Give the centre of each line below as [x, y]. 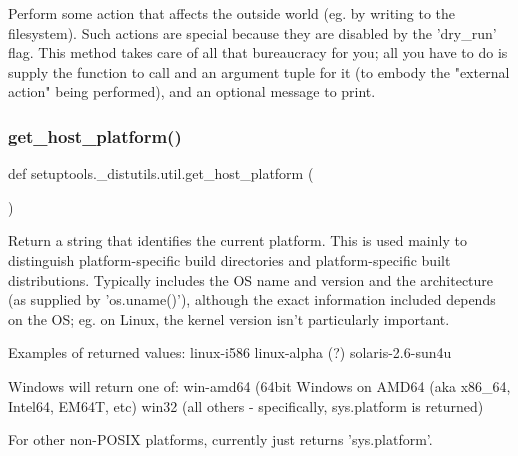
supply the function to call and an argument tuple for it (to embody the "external [259, 71]
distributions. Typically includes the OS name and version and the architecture [251, 279]
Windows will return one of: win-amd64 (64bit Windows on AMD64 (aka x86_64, [259, 385]
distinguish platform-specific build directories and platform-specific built [229, 259]
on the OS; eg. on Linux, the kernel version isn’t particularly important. [229, 318]
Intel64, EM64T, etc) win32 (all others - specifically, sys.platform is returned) [246, 405]
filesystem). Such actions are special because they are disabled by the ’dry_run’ [252, 32]
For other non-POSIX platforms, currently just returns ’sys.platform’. [220, 439]
